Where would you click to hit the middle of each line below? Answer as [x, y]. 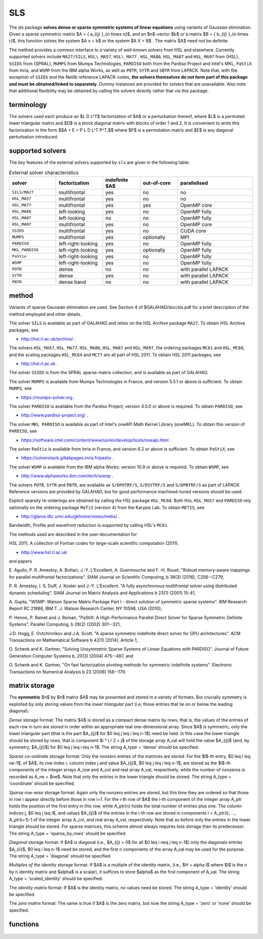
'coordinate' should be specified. [42, 783]
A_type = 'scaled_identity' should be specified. [56, 879]
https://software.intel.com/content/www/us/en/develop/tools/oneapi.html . [96, 440]
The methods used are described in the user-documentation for [73, 534]
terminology [28, 105]
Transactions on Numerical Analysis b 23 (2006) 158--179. [68, 672]
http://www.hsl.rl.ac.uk [44, 552]
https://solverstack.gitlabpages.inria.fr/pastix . [67, 458]
